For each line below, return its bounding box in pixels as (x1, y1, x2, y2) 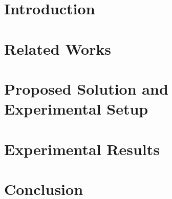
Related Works (4, 38, 112, 59)
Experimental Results (4, 138, 160, 159)
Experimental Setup (4, 98, 148, 119)
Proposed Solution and (4, 78, 168, 99)
